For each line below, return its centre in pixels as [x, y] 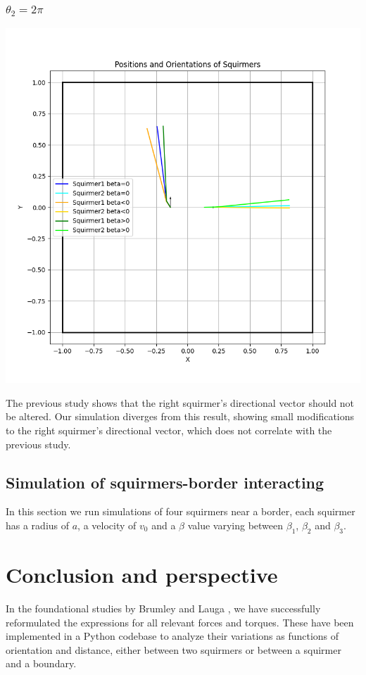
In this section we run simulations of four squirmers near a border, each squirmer [181, 511]
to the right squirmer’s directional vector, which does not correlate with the [169, 430]
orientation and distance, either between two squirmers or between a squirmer [173, 649]
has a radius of [38, 525]
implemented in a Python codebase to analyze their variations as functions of [172, 636]
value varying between [235, 525]
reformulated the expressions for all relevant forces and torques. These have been [180, 622]
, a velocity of [107, 525]
